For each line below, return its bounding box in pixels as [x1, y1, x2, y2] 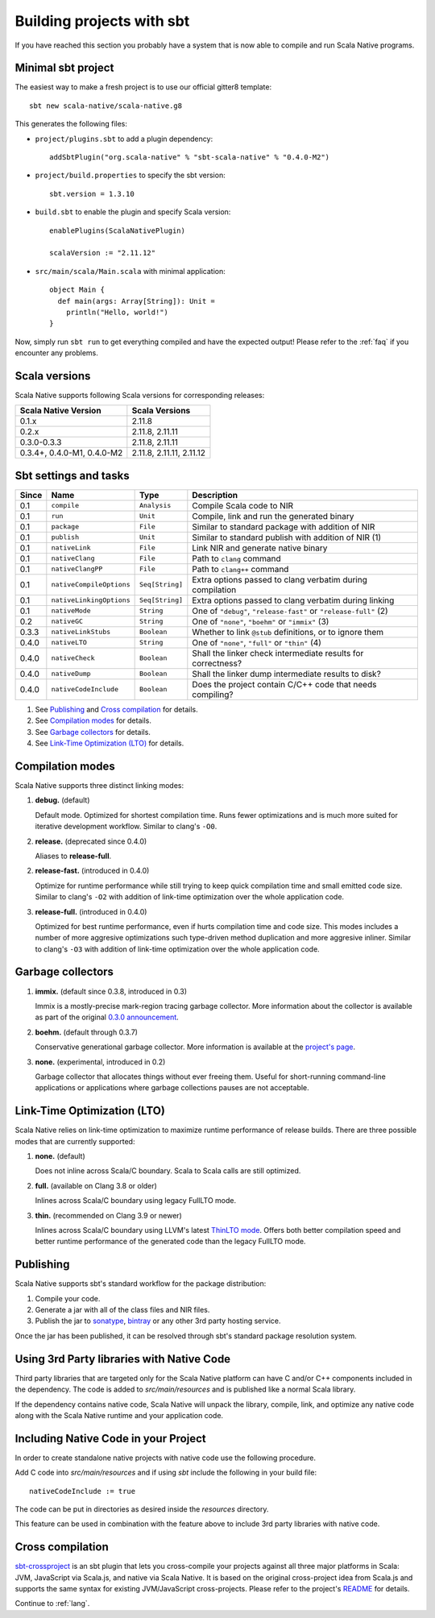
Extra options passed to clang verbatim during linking [192, 595, 395, 606]
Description [192, 489, 238, 500]
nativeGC [51, 617, 84, 626]
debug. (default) [35, 795, 90, 805]
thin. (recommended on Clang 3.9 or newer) [35, 1210, 183, 1220]
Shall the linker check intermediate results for [192, 647, 364, 658]
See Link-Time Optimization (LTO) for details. [35, 738, 184, 749]
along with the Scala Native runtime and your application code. [14, 1410, 224, 1420]
